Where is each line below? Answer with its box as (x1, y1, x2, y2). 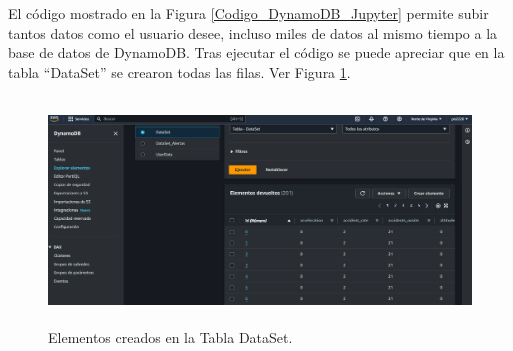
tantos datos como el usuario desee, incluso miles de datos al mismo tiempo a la (8, 22, 498, 43)
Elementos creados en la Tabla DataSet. (48, 326, 293, 347)
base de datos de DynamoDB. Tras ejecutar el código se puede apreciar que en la (8, 42, 505, 63)
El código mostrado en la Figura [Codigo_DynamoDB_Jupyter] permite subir (8, 3, 489, 23)
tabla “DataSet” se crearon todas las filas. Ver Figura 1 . (8, 61, 351, 82)
